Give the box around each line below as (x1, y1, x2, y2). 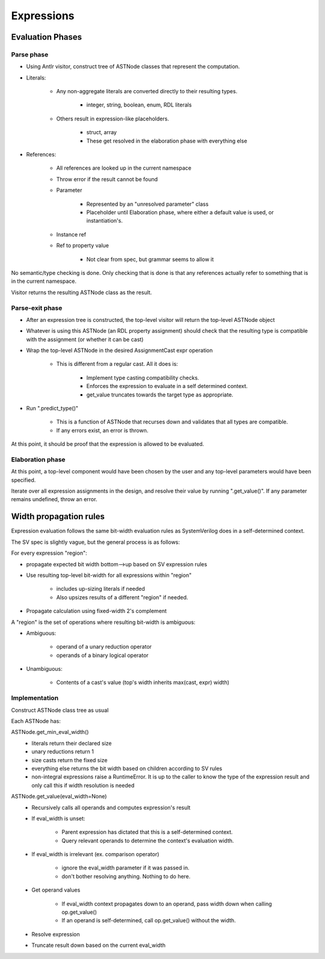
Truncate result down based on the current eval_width (31, 942, 166, 949)
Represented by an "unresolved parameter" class (86, 200, 209, 208)
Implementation (11, 694, 59, 702)
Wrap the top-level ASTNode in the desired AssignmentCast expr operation (26, 347, 213, 354)
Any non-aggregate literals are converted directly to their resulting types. (56, 88, 238, 95)
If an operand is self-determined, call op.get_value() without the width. (61, 917, 236, 924)
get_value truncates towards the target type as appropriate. (86, 391, 234, 398)
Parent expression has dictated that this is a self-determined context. (61, 828, 233, 836)
